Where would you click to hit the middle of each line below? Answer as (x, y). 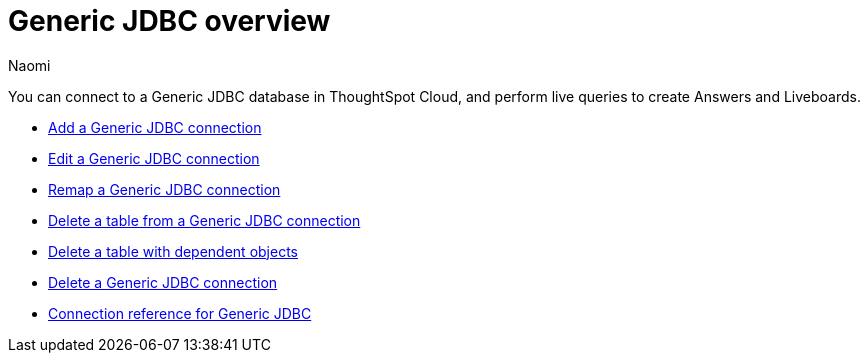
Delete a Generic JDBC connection (163, 282)
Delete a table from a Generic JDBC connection (204, 220)
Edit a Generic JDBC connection (154, 158)
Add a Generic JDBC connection (155, 127)
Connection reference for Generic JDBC (180, 313)
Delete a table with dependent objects (173, 251)
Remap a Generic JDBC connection (164, 189)
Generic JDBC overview (169, 21)
